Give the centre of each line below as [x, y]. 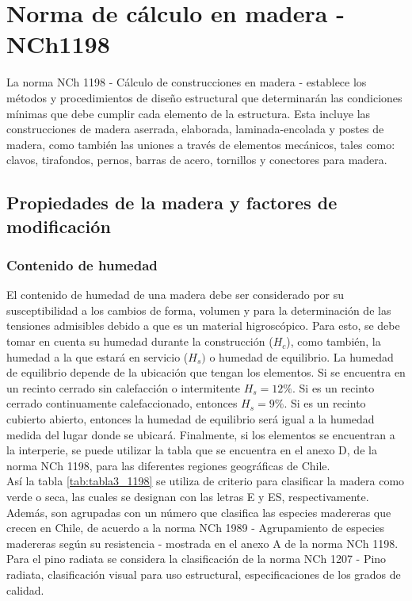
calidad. [25, 590]
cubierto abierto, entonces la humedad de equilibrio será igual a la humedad [191, 419]
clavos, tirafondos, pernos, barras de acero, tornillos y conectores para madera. [197, 160]
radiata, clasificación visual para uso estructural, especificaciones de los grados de [204, 574]
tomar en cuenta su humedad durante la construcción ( [140, 341]
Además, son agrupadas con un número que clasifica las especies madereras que [199, 512]
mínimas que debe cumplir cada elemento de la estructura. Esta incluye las [189, 113]
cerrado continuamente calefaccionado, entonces [122, 403]
